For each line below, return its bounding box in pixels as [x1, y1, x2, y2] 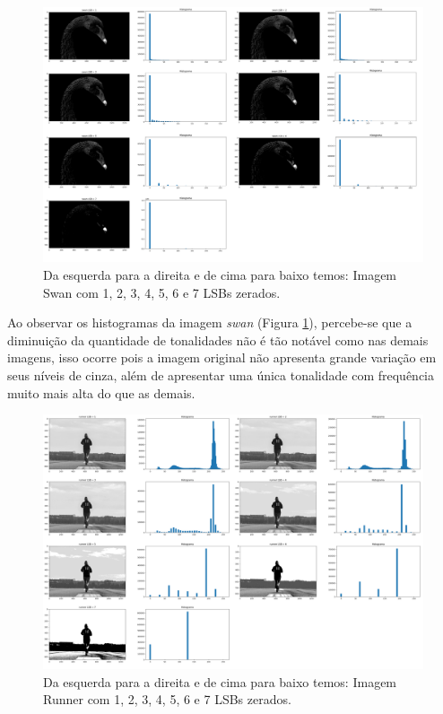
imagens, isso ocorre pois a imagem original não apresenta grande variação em [7, 348, 437, 367]
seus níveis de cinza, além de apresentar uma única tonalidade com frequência [7, 366, 434, 385]
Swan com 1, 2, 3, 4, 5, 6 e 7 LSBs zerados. [43, 283, 281, 301]
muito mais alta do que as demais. [7, 383, 195, 402]
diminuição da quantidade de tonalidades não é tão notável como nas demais [7, 330, 429, 349]
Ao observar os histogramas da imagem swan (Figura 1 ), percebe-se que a [7, 313, 413, 332]
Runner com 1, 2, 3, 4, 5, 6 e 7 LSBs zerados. [43, 690, 291, 709]
